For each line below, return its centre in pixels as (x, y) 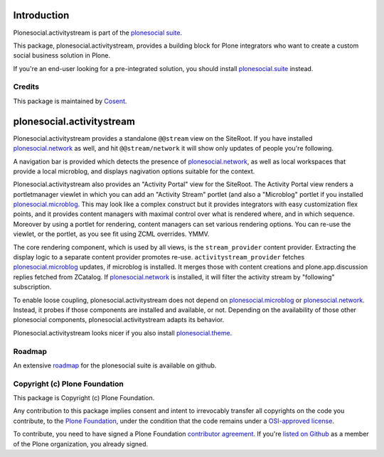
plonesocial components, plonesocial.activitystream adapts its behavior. (119, 320)
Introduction (41, 15)
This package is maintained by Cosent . (70, 101)
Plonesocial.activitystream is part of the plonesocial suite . (98, 33)
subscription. (32, 287)
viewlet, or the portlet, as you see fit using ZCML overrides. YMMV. (111, 234)
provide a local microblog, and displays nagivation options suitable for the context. (134, 171)
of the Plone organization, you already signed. (81, 443)
